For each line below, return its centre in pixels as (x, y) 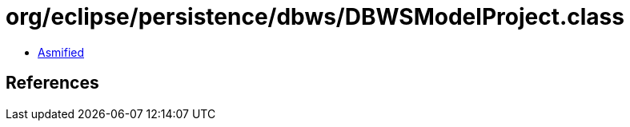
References (52, 83)
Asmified (61, 52)
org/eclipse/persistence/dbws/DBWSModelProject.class (315, 17)
